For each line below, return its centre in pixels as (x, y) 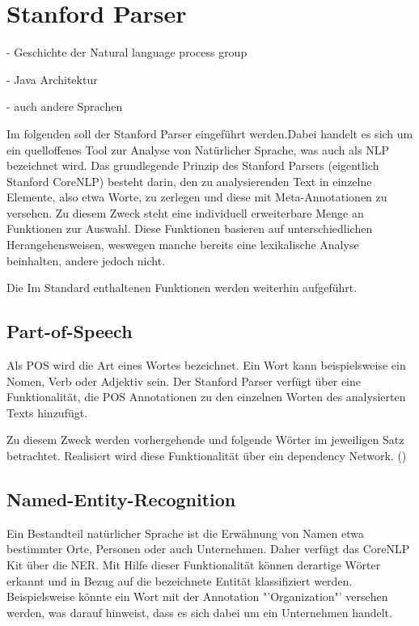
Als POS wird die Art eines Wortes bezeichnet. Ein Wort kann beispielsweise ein (206, 365)
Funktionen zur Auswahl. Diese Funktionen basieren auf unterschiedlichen (190, 228)
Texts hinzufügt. (47, 412)
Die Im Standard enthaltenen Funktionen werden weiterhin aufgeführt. (182, 288)
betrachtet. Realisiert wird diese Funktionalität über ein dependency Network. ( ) (207, 456)
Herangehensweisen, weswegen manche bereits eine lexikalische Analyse (183, 245)
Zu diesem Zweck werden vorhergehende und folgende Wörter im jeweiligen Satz (205, 440)
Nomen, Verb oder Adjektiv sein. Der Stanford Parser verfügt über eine (184, 381)
